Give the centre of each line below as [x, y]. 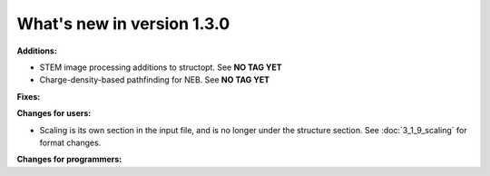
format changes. [70, 142]
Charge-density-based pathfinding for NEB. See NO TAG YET [155, 80]
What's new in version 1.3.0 [123, 24]
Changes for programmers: [69, 160]
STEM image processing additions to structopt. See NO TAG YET [161, 67]
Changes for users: [54, 113]
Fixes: [29, 96]
